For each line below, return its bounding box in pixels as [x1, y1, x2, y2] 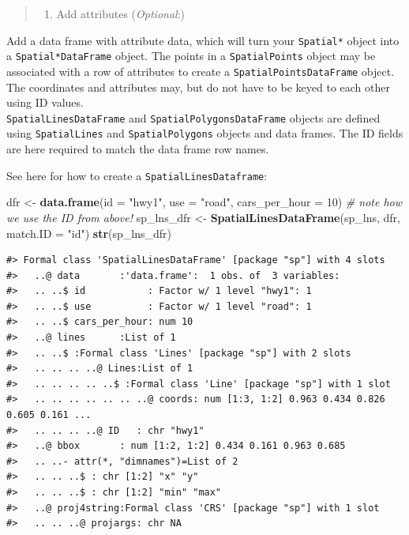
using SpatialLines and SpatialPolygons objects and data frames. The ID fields [6, 125, 403, 141]
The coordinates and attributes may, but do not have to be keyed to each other [6, 78, 390, 95]
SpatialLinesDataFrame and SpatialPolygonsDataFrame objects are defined [6, 109, 381, 126]
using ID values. [6, 94, 84, 111]
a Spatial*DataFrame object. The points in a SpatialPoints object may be [6, 47, 376, 64]
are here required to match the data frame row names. [6, 141, 269, 157]
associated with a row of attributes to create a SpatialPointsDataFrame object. [6, 62, 395, 79]
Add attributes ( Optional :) [56, 6, 186, 21]
